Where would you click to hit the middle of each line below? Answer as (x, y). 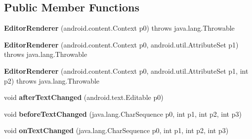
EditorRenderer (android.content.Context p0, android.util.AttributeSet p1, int (126, 70)
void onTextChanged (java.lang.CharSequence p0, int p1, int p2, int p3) (116, 130)
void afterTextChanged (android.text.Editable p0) (84, 97)
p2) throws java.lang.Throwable (52, 80)
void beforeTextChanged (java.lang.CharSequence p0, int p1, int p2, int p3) (123, 114)
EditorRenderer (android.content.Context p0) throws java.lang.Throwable (119, 28)
